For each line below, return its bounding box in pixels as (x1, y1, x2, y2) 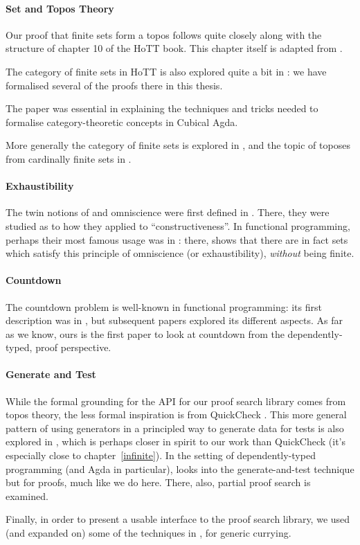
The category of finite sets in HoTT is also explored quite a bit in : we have (6, 64, 327, 78)
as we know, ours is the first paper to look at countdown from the (6, 326, 285, 341)
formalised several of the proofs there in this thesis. (6, 78, 223, 92)
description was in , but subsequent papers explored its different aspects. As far (6, 313, 343, 328)
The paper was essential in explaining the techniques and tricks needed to (6, 101, 318, 116)
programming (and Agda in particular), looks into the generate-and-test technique (6, 461, 354, 476)
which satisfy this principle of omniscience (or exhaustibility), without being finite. (6, 246, 354, 260)
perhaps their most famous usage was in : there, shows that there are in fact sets (6, 232, 348, 247)
